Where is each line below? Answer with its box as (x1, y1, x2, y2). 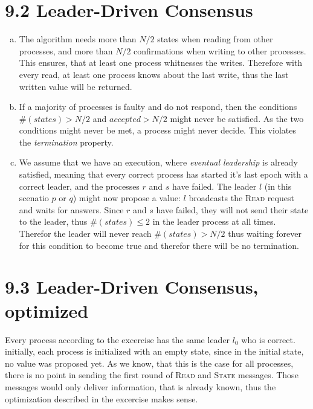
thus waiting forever (228, 227, 302, 240)
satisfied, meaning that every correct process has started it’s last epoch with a (19, 168, 308, 181)
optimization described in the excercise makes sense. (5, 392, 198, 405)
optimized (5, 298, 89, 323)
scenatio (19, 192, 49, 204)
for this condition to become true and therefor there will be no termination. (19, 239, 299, 251)
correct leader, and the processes (19, 179, 140, 192)
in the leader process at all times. (152, 215, 276, 228)
